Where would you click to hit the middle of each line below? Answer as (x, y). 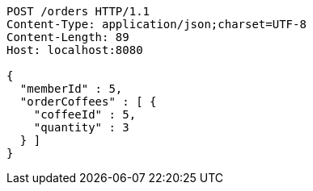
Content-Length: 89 (68, 37)
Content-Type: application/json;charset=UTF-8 (156, 24)
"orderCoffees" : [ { (88, 102)
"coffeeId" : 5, (85, 114)
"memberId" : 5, (71, 89)
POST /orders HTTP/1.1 (78, 11)
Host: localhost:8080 (75, 50)
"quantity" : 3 (81, 127)
